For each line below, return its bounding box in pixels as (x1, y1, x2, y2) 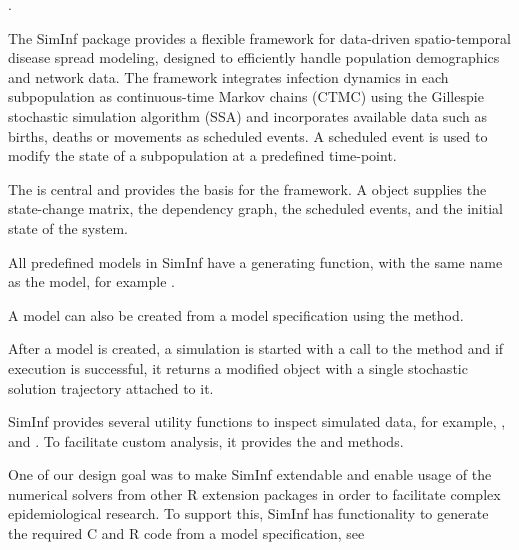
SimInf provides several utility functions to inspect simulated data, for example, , (8, 411, 506, 432)
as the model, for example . (8, 271, 175, 292)
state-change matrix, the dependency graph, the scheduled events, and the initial (8, 198, 503, 219)
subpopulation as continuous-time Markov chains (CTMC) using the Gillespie (8, 86, 484, 107)
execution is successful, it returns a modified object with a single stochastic (8, 357, 468, 378)
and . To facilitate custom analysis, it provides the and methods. (8, 430, 404, 451)
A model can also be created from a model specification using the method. (8, 304, 464, 325)
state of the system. (8, 217, 128, 238)
